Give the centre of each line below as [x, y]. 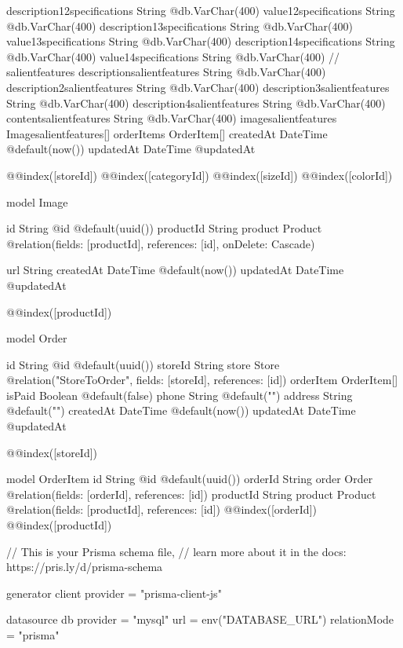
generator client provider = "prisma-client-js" [114, 593]
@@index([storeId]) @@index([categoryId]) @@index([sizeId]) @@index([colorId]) [200, 175]
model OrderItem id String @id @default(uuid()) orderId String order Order [190, 479]
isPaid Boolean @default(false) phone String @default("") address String [180, 395]
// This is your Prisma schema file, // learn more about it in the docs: [176, 551]
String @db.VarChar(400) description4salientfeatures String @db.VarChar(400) [196, 103]
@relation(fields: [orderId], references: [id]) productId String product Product [191, 494]
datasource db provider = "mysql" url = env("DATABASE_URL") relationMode [200, 619]
